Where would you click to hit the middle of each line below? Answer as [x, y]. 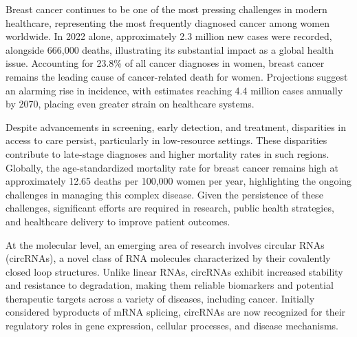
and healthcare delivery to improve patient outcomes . [118, 221]
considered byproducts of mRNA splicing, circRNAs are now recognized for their [176, 312]
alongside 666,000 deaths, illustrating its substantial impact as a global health [170, 49]
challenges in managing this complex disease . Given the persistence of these [164, 194]
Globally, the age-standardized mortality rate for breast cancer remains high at [172, 167]
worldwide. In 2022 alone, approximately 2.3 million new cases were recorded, [169, 36]
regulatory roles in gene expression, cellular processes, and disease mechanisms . [172, 326]
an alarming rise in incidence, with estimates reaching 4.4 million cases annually [174, 90]
